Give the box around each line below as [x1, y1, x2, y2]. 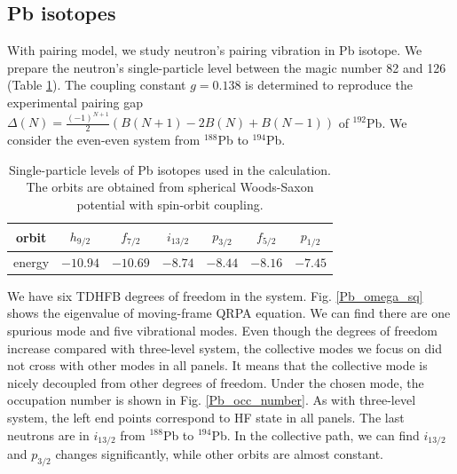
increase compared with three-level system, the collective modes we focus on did [7, 338, 443, 357]
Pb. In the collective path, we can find [211, 425, 420, 444]
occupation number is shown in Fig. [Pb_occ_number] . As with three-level [7, 391, 416, 409]
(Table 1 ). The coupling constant [7, 75, 186, 94]
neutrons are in [7, 425, 90, 444]
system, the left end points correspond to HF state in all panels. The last [7, 407, 405, 426]
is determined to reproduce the [245, 75, 413, 94]
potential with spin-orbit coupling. [76, 195, 264, 214]
